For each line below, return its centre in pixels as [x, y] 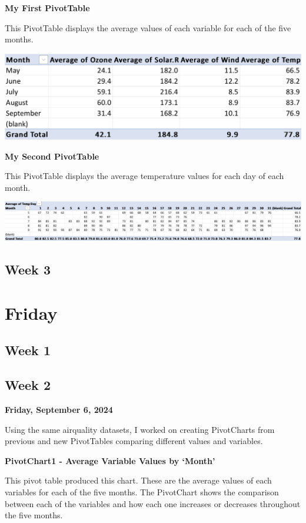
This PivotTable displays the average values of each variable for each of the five [148, 27]
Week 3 [28, 269]
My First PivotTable [47, 8]
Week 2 [28, 385]
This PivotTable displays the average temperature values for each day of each [144, 176]
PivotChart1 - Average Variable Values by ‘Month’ [110, 460]
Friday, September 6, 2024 [59, 409]
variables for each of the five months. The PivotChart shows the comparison [142, 491]
